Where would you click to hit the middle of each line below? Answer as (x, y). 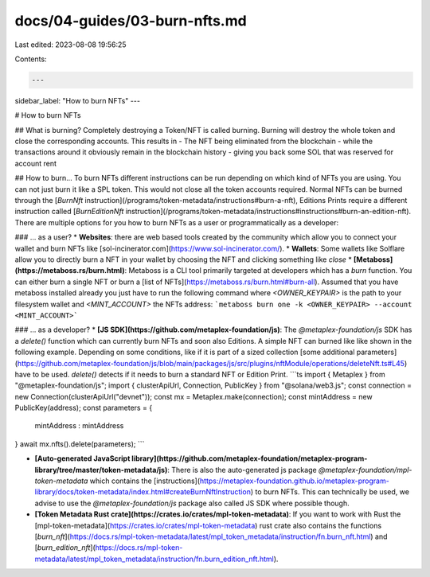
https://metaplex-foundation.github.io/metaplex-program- (294, 481)
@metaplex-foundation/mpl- (365, 470)
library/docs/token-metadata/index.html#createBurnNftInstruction (143, 492)
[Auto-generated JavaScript (82, 458)
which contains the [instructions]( (145, 481)
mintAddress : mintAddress (79, 426)
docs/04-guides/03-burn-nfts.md (131, 21)
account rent (36, 163)
